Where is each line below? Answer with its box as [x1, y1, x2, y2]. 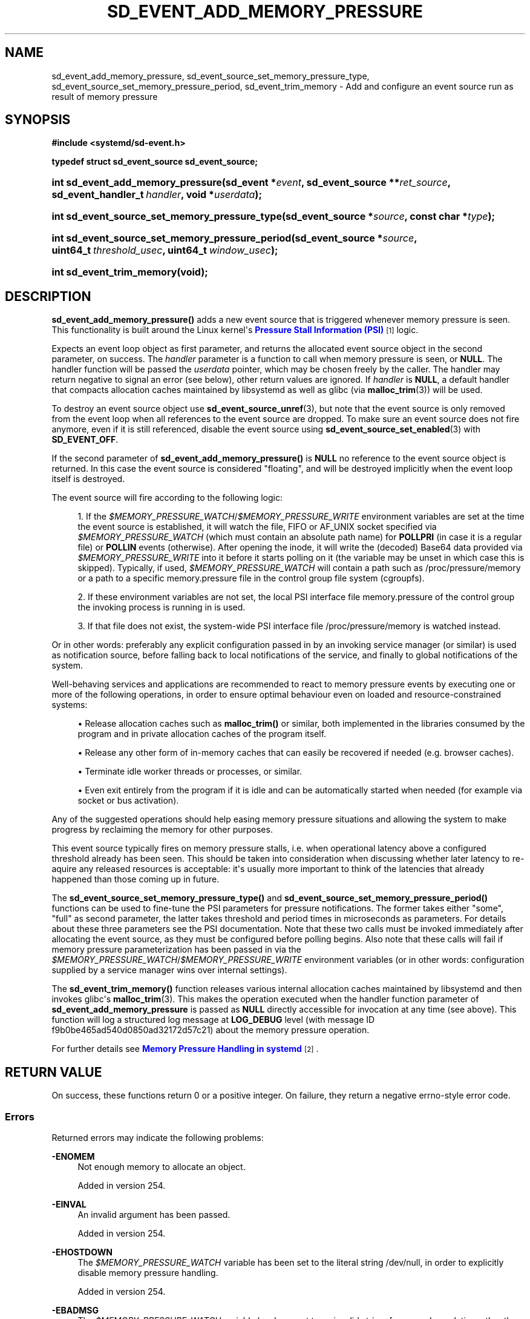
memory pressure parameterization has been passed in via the [51, 944, 301, 955]
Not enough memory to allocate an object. [77, 1161, 246, 1172]
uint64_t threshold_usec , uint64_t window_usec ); [51, 244, 278, 257]
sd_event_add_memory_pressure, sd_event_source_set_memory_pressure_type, [51, 70, 370, 81]
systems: [51, 699, 88, 710]
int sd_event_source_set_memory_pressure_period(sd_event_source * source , [51, 232, 417, 245]
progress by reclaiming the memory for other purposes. [51, 824, 273, 835]
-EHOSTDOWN [51, 1246, 113, 1257]
